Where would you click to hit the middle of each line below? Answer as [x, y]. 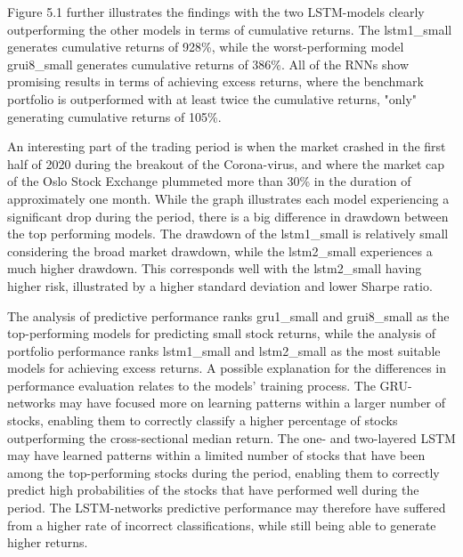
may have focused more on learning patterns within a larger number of [252, 403]
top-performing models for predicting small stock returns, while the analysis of [221, 333]
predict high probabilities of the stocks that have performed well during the [213, 490]
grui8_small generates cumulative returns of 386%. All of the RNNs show [208, 64]
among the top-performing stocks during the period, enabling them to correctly [223, 472]
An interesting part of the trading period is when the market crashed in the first [227, 146]
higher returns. [48, 542]
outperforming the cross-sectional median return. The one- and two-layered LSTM [231, 437]
